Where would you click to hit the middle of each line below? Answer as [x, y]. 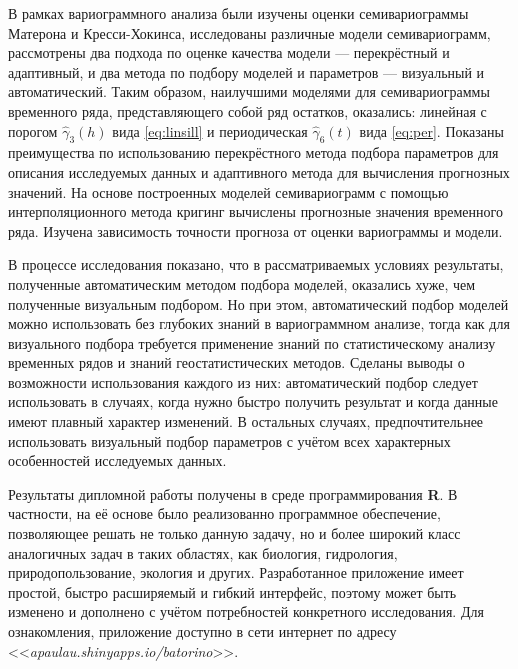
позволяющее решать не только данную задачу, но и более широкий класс [234, 533]
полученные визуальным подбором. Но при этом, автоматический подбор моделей [258, 303]
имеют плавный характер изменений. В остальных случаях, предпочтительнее [246, 421]
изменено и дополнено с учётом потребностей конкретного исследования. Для [246, 611]
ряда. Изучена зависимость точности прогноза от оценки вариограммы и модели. [255, 230]
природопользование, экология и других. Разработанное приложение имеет [236, 572]
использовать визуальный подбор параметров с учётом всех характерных [229, 440]
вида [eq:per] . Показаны [431, 130]
